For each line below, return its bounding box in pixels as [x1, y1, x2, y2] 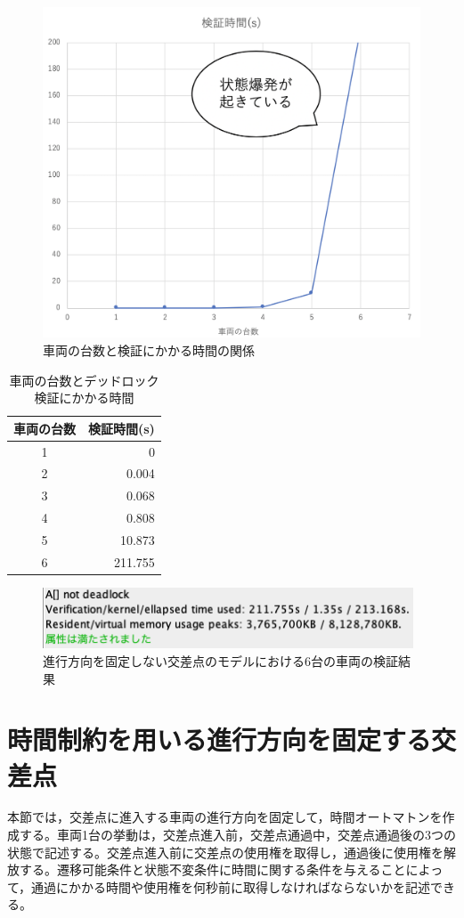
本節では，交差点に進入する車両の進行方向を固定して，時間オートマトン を [7, 808, 443, 826]
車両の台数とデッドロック [9, 370, 159, 389]
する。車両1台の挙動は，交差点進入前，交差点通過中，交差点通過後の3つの [19, 825, 456, 844]
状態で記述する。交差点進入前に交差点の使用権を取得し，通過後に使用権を [7, 842, 444, 861]
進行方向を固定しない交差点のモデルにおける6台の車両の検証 [43, 651, 398, 670]
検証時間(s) [88, 418, 155, 437]
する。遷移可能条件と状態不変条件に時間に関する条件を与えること [19, 860, 406, 879]
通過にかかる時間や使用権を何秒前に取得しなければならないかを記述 [31, 877, 431, 896]
